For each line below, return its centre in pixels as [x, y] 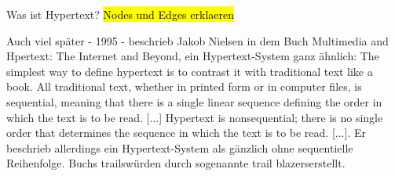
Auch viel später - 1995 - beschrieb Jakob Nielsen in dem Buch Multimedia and [197, 40]
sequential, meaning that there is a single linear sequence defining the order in [194, 101]
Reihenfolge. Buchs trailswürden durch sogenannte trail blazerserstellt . [176, 163]
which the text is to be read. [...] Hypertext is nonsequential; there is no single [195, 117]
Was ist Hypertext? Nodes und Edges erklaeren [120, 14]
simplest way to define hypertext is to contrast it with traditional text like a [190, 71]
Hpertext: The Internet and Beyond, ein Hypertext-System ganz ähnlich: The [193, 56]
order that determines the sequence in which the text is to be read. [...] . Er [186, 133]
